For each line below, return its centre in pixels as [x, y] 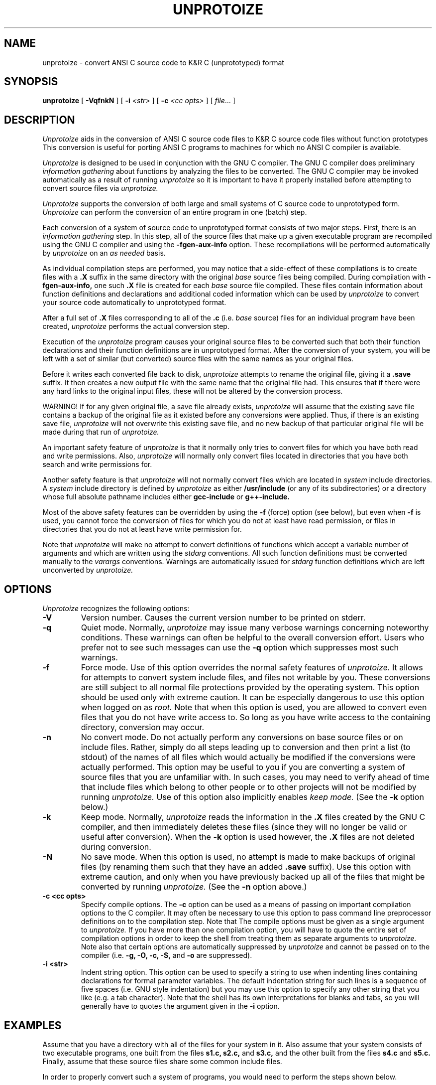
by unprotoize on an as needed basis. [104, 253]
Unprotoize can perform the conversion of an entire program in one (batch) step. [175, 212]
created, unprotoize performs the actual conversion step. [136, 326]
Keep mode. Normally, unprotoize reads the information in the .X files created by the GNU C [253, 817]
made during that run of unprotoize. [101, 432]
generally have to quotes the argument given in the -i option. [180, 1006]
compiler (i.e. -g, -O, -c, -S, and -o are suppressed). [166, 955]
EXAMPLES [33, 1025]
